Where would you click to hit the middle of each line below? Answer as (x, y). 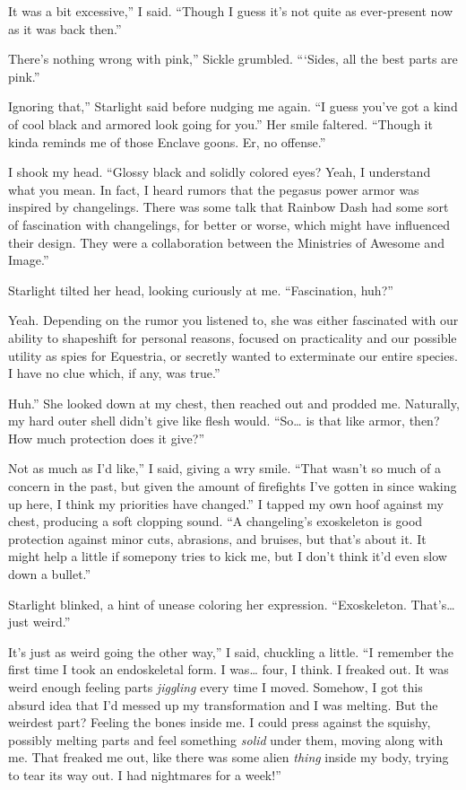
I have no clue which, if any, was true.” (114, 373)
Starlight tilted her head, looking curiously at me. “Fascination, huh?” (201, 290)
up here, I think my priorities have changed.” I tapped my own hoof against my (226, 503)
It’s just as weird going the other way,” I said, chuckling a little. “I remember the (231, 651)
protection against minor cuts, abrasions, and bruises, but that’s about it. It (217, 538)
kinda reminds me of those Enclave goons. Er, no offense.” (167, 141)
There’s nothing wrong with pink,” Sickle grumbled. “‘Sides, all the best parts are (233, 59)
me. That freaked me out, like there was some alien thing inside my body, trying (229, 757)
